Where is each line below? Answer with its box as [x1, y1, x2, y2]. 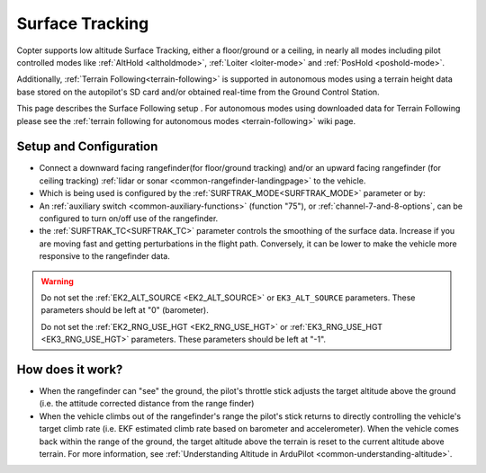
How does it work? [16, 361, 123, 377]
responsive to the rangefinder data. [39, 251, 170, 262]
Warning [40, 275, 74, 287]
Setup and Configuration [16, 139, 158, 155]
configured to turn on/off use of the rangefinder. [39, 212, 219, 224]
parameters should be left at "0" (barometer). [40, 305, 209, 316]
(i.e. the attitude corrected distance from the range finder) [39, 398, 255, 409]
